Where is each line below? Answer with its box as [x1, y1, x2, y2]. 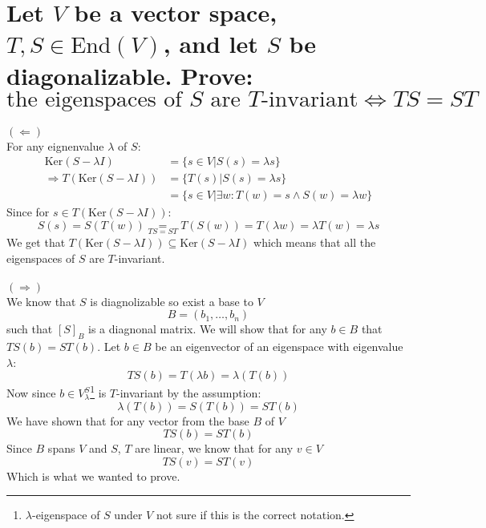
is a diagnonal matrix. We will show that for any [88, 320, 327, 337]
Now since [6, 385, 56, 401]
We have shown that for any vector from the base [6, 412, 249, 429]
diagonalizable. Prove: [6, 58, 253, 91]
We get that [6, 234, 66, 250]
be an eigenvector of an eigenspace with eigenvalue [155, 338, 403, 355]
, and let [163, 27, 258, 60]
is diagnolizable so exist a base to [90, 292, 253, 309]
